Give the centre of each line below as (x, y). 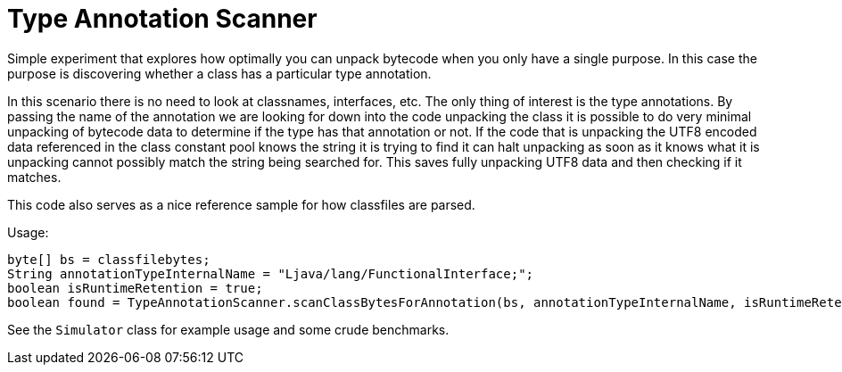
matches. (34, 177)
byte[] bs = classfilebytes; (109, 259)
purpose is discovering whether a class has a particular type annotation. (219, 73)
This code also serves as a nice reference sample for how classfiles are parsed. (241, 204)
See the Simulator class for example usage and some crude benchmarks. (228, 329)
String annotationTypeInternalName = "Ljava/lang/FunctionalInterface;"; (271, 273)
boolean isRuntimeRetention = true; (135, 288)
